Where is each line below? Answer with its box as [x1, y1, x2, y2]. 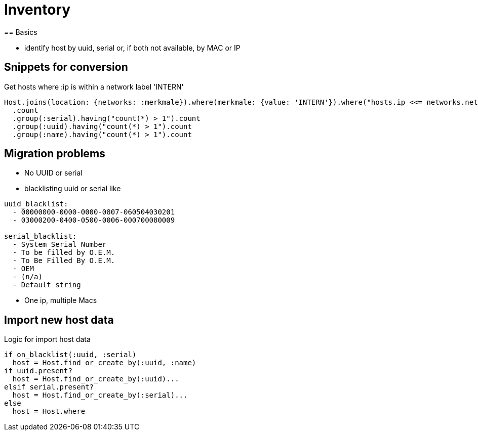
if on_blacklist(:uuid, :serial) [4, 351, 137, 359]
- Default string [12, 281, 81, 289]
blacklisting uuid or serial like [24, 184, 121, 193]
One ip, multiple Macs [24, 296, 97, 305]
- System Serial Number [12, 240, 107, 249]
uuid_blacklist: [4, 200, 68, 208]
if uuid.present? [4, 367, 72, 375]
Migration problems [4, 147, 105, 160]
